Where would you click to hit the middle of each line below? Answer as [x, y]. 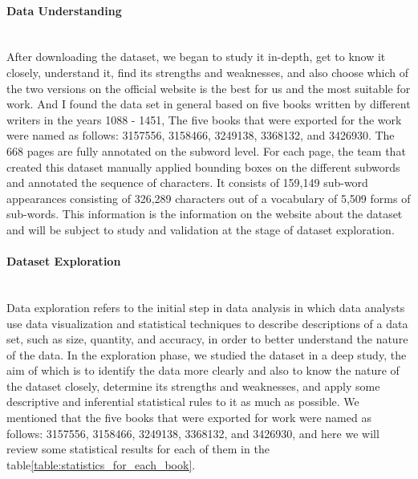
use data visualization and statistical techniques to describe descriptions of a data [207, 323]
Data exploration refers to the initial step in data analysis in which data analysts [206, 307]
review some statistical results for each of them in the [138, 449]
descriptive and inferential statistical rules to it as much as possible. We [183, 402]
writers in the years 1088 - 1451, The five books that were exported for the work [204, 119]
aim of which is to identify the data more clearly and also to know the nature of [203, 370]
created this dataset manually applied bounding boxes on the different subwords [203, 166]
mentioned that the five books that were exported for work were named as [189, 418]
